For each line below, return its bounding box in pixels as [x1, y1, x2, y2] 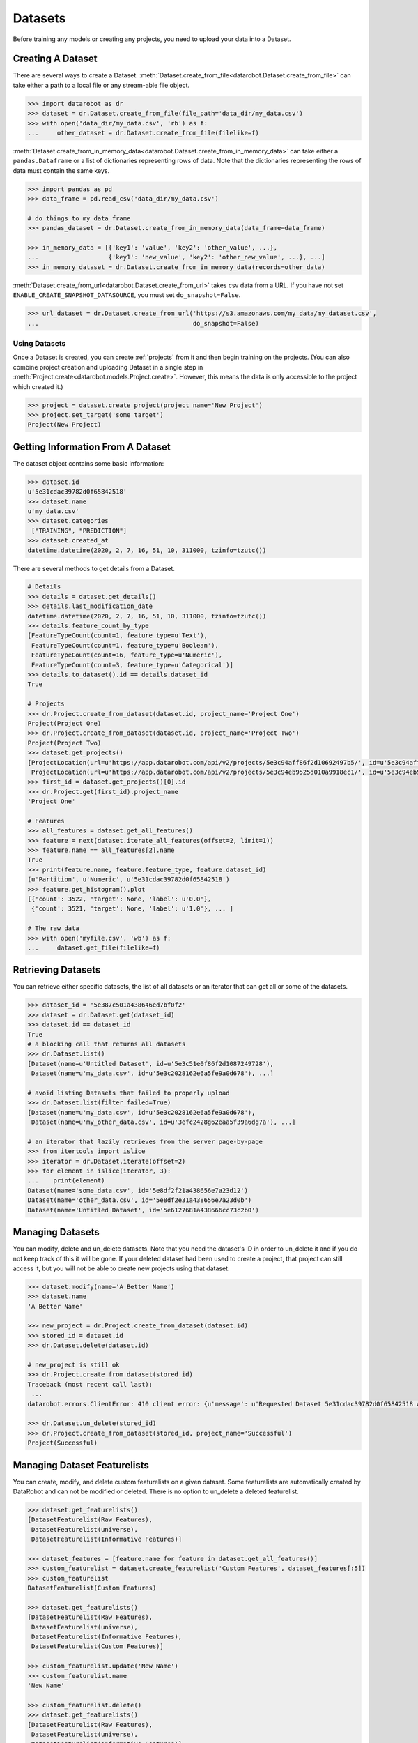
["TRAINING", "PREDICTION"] [31, 526, 127, 535]
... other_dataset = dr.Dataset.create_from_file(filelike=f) [27, 129, 259, 137]
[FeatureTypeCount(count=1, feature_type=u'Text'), [27, 632, 208, 639]
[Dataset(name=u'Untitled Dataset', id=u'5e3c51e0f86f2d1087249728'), [27, 1060, 274, 1067]
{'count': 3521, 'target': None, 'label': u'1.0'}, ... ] [31, 905, 233, 913]
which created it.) [13, 382, 63, 390]
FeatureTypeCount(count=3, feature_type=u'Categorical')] [31, 661, 233, 669]
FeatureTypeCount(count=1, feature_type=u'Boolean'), [31, 641, 219, 649]
